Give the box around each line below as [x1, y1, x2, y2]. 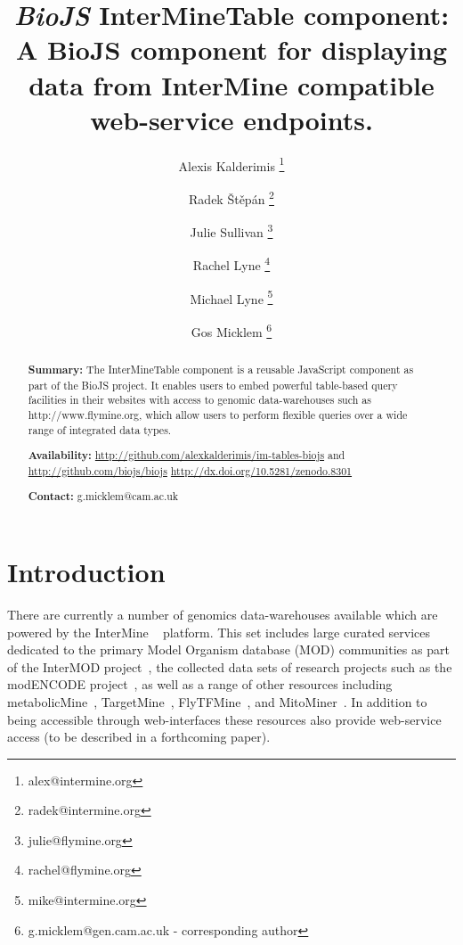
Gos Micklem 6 [191, 319, 272, 341]
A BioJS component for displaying [15, 31, 448, 68]
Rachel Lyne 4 [192, 253, 271, 275]
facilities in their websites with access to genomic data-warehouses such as [28, 392, 371, 407]
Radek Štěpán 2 [189, 186, 274, 208]
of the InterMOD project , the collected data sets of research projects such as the [7, 657, 452, 676]
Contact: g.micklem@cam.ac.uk [28, 489, 179, 505]
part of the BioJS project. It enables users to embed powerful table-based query [28, 377, 398, 392]
